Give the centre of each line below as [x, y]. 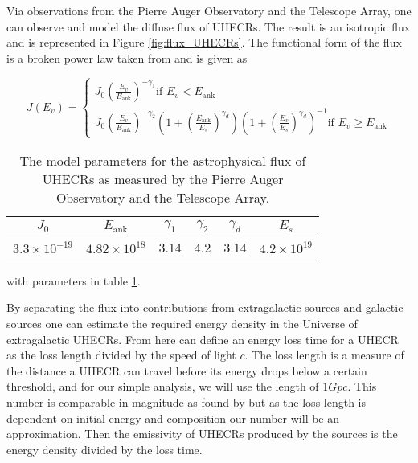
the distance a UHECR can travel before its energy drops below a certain [187, 370]
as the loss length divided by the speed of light [121, 355]
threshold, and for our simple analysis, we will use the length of [163, 386]
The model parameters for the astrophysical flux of [163, 160]
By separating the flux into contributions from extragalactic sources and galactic [205, 307]
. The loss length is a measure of [324, 355]
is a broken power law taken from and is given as [127, 57]
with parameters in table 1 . [74, 280]
